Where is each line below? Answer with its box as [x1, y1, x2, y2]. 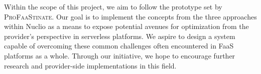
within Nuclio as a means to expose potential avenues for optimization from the [4, 21, 249, 31]
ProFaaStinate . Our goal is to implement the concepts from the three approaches [4, 11, 257, 21]
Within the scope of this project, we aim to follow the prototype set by [4, 1, 222, 11]
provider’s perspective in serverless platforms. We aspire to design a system [4, 30, 235, 41]
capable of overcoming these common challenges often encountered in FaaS [4, 40, 234, 51]
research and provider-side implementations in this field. [4, 60, 177, 70]
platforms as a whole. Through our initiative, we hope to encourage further [4, 50, 235, 60]
